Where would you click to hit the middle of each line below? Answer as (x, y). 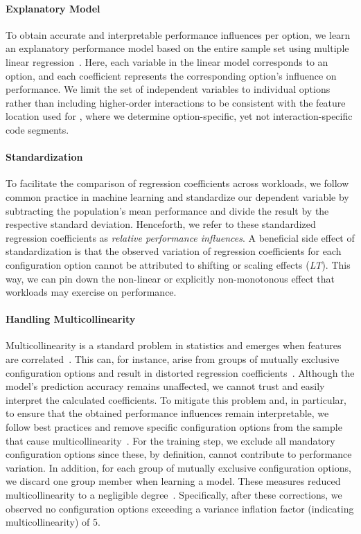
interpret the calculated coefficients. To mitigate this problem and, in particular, (176, 399)
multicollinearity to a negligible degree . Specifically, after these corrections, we (174, 495)
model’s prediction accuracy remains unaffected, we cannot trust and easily (165, 386)
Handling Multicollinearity (71, 319)
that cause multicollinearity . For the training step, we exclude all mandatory (170, 440)
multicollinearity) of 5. (53, 522)
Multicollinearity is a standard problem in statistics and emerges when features (174, 345)
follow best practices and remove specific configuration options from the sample (174, 427)
